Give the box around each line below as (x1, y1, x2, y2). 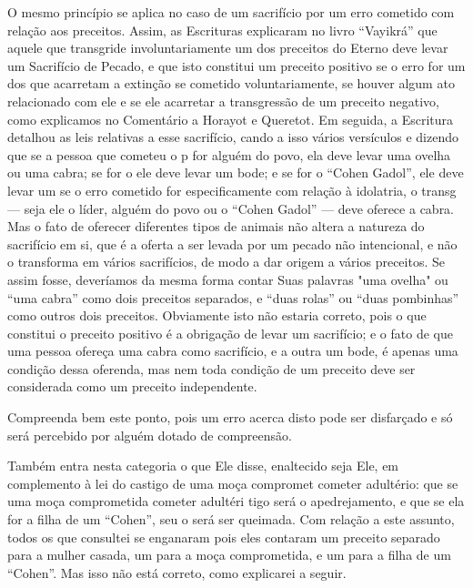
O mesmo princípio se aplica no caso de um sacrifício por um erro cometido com (7, 3, 455, 21)
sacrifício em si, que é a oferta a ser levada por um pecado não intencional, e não (7, 234, 458, 253)
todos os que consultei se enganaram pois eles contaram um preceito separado (7, 527, 440, 546)
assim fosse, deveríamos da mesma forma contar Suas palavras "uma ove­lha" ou (7, 269, 448, 289)
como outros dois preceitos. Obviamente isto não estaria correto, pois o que (7, 306, 427, 325)
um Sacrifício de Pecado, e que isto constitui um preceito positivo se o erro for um (7, 56, 466, 75)
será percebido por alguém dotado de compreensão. (7, 425, 292, 444)
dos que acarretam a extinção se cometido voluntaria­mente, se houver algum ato (7, 74, 455, 93)
